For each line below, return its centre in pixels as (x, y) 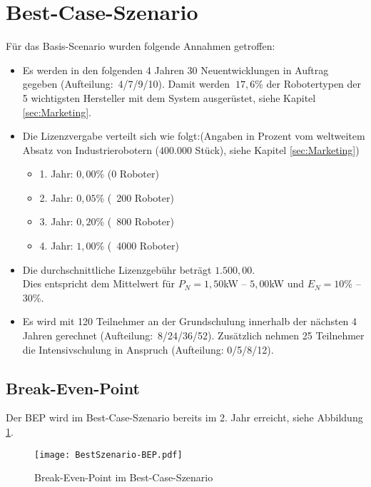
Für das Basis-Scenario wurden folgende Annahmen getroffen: (141, 46)
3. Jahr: (56, 221)
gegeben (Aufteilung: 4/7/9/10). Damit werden (126, 84)
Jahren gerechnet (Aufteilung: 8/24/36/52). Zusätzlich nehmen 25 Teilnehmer (193, 335)
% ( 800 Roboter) (135, 221)
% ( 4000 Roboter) (137, 246)
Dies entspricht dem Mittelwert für (98, 283)
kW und (287, 283)
